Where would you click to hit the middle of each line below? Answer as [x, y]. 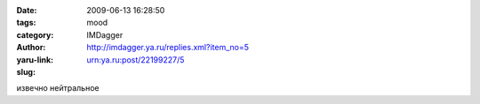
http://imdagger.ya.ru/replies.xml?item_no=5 [168, 48]
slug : [26, 71]
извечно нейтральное [58, 88]
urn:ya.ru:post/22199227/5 [136, 59]
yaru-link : [35, 59]
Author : [31, 48]
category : [35, 34]
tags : [26, 23]
